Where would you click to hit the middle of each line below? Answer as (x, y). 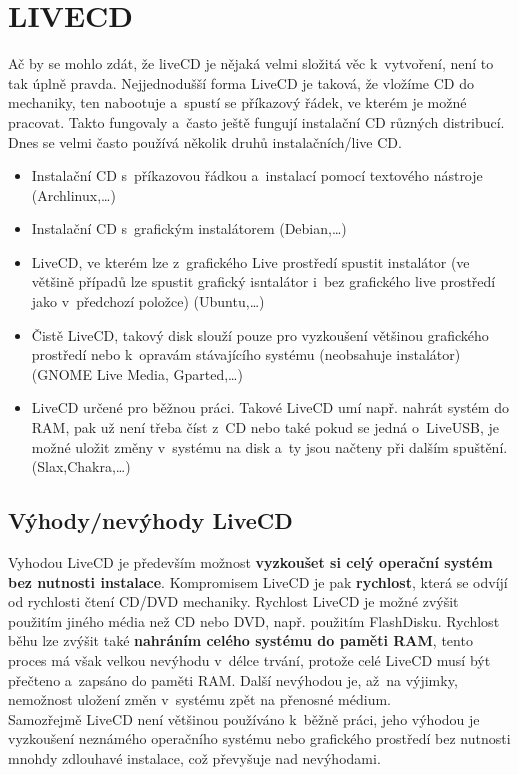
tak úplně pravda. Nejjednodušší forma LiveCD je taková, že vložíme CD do (241, 82)
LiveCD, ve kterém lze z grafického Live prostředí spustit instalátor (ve (250, 261)
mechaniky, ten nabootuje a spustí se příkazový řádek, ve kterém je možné (237, 102)
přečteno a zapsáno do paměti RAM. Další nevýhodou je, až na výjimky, (233, 679)
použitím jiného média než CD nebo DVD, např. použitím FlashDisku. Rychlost (254, 620)
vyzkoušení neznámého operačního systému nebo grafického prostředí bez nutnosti (259, 738)
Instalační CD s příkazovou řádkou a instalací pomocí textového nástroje (257, 175)
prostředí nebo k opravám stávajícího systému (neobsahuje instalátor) (246, 354)
